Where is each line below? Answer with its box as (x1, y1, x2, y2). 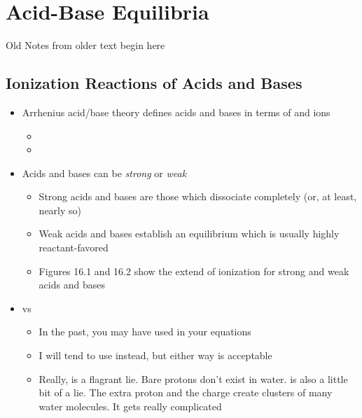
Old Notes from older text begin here (6, 38, 165, 53)
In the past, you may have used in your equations (39, 324, 251, 339)
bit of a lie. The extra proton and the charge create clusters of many (39, 385, 333, 400)
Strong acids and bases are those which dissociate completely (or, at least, (39, 189, 357, 204)
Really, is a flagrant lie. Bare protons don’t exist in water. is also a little (39, 371, 348, 386)
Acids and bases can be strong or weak (22, 165, 187, 180)
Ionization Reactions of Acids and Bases (6, 72, 302, 94)
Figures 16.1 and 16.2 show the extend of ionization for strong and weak (39, 263, 349, 278)
